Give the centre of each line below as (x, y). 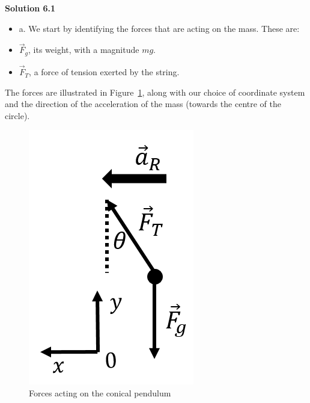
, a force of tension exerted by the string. (104, 72)
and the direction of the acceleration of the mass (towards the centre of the (143, 104)
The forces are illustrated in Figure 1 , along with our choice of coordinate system (155, 92)
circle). (17, 115)
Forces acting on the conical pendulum (100, 393)
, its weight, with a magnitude (84, 50)
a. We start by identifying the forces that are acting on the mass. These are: (159, 28)
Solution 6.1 (30, 8)
